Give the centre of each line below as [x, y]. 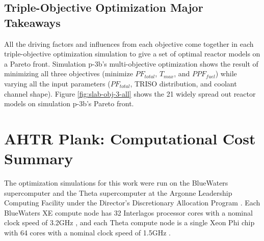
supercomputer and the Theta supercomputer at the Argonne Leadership [118, 192]
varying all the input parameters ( [57, 83]
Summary [39, 158]
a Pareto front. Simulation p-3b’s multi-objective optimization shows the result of [131, 63]
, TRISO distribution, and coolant [183, 83]
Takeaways [32, 22]
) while [226, 73]
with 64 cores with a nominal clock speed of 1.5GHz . [87, 233]
